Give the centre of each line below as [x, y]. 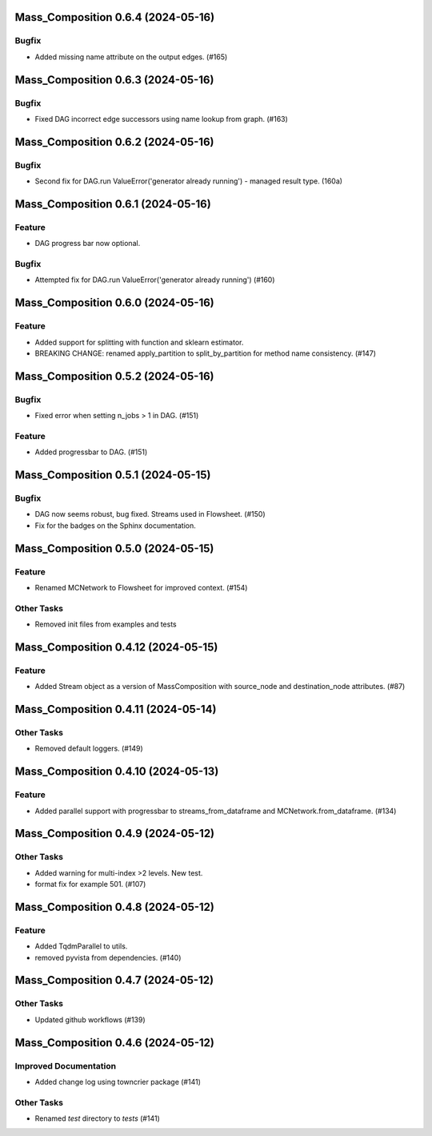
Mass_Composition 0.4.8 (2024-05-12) [115, 906]
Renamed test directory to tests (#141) [97, 1118]
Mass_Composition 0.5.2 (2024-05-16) [115, 376]
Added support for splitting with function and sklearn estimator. [139, 342]
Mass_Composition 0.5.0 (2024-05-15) [114, 548]
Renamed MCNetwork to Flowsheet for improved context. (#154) [141, 587]
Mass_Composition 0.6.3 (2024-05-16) [114, 80]
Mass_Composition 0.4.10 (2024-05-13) [117, 772]
